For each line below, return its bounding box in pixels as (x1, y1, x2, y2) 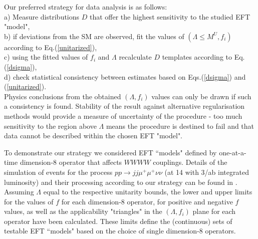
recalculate (119, 52, 152, 62)
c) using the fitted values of (4, 52, 88, 62)
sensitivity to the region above (4, 120, 97, 131)
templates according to (162, 52, 232, 62)
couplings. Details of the (153, 157, 227, 167)
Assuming (4, 186, 34, 197)
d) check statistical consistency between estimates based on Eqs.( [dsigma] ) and (4, 71, 246, 82)
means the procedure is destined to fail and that (106, 120, 254, 131)
